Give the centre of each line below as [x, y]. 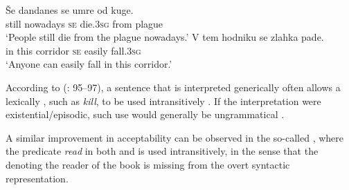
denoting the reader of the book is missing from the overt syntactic [148, 164]
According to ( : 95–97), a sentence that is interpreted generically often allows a [173, 87]
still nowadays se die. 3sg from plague [84, 23]
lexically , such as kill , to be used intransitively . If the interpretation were [163, 101]
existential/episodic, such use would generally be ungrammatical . [145, 114]
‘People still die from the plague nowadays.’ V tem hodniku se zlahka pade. [165, 37]
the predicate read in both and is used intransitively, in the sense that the [162, 151]
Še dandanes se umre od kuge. [70, 10]
